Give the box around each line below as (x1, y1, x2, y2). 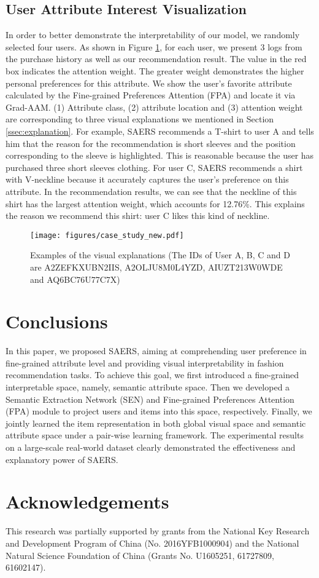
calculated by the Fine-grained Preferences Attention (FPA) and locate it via (6, 89, 296, 101)
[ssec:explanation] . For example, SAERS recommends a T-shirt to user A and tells (6, 124, 314, 137)
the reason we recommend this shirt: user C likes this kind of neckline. (6, 209, 270, 222)
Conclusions (6, 309, 108, 334)
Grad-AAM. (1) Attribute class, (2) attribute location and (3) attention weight (6, 100, 303, 113)
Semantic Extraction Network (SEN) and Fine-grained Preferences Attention (6, 392, 294, 405)
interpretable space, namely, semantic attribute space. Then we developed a (6, 381, 290, 394)
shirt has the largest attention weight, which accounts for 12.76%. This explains (6, 197, 305, 210)
